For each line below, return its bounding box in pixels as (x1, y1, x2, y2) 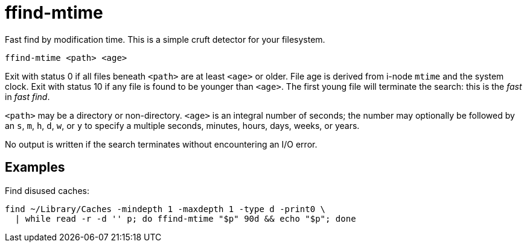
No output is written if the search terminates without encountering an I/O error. (5, 139, 318, 149)
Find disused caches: (5, 185, 89, 196)
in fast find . (5, 91, 50, 102)
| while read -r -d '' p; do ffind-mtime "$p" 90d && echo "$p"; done (14, 213, 356, 224)
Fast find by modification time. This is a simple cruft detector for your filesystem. (5, 34, 325, 45)
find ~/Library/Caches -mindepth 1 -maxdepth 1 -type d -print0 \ (5, 204, 326, 214)
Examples (5, 160, 65, 175)
